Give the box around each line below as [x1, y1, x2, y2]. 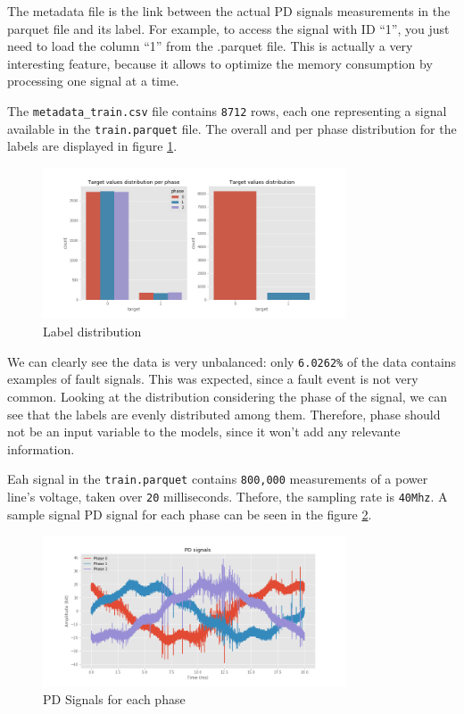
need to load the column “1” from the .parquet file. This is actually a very [7, 37, 413, 55]
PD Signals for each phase [43, 690, 186, 709]
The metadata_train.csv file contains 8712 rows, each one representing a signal [7, 101, 447, 120]
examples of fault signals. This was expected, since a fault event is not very [7, 369, 418, 388]
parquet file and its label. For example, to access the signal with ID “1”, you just [7, 19, 450, 37]
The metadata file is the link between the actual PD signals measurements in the [7, 2, 451, 20]
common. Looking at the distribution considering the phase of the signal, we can [7, 386, 447, 405]
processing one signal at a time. [7, 71, 179, 90]
